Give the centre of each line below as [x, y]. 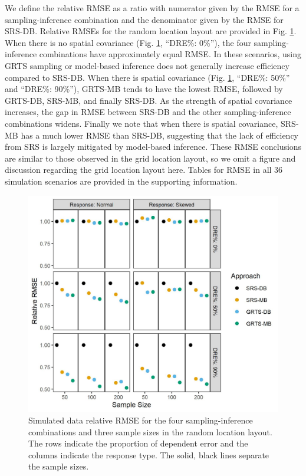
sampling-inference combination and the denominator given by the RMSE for [144, 19]
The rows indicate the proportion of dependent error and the [138, 443]
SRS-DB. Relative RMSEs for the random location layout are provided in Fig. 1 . [151, 31]
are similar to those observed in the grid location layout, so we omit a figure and [150, 158]
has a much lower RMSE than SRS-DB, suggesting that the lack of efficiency [160, 135]
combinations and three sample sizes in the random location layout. [150, 431]
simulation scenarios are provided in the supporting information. [121, 181]
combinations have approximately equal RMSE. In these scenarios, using [170, 54]
